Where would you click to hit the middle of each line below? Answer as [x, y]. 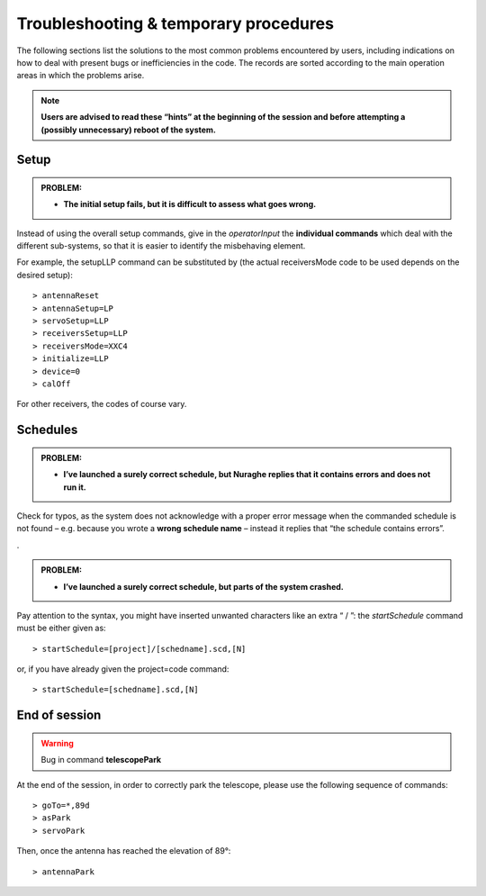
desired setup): [45, 275]
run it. [75, 487]
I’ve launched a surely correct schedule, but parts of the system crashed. [203, 586]
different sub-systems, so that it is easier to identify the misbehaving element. [161, 246]
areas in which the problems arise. [81, 76]
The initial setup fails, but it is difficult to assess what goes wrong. [190, 204]
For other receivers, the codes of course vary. [102, 404]
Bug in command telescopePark [101, 760]
